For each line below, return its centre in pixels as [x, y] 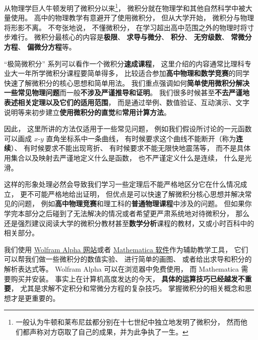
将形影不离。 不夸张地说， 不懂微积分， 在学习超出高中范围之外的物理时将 [126, 27]
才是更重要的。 [35, 298]
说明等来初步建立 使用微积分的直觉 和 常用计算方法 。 [87, 112]
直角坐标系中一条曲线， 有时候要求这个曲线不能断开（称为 [141, 138]
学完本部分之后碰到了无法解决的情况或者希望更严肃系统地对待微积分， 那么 [127, 213]
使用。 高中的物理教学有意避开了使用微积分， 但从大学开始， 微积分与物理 [132, 18]
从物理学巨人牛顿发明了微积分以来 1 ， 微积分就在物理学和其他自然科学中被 [125, 7]
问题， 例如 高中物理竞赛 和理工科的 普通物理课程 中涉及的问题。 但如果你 [135, 203]
